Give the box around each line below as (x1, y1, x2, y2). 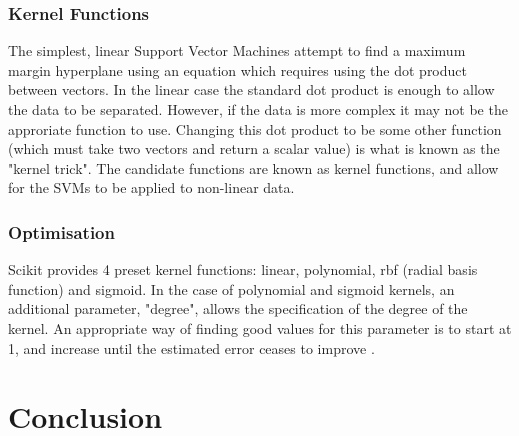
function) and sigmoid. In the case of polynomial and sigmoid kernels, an (8, 278, 455, 299)
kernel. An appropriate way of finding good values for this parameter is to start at (8, 317, 512, 338)
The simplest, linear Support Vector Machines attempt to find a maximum (8, 40, 466, 61)
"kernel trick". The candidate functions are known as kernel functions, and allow (8, 157, 499, 178)
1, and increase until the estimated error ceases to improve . (8, 337, 375, 358)
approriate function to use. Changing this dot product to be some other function (8, 118, 502, 139)
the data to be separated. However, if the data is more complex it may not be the (8, 99, 508, 119)
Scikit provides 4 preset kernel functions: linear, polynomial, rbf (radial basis (8, 259, 478, 280)
